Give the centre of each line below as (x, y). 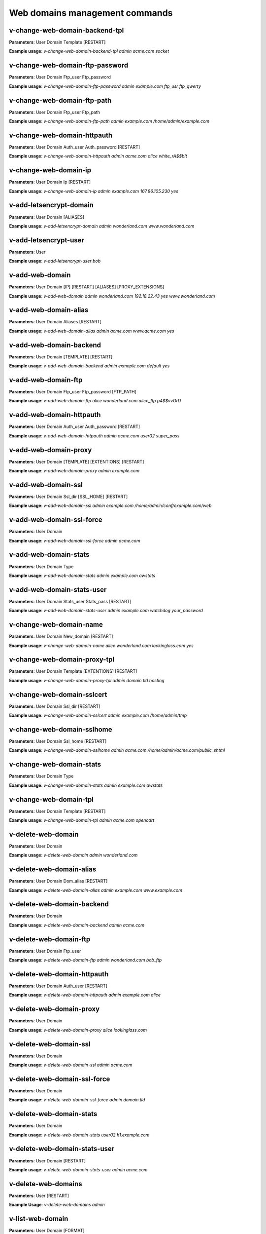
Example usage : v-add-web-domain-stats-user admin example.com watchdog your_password (106, 611)
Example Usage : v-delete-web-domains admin (57, 1205)
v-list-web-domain (39, 1219)
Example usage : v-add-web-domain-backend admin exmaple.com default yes (89, 366)
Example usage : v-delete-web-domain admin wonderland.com (73, 855)
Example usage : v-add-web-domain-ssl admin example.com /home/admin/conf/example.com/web (110, 505)
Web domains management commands (91, 13)
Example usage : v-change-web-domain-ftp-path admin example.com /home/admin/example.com (109, 121)
